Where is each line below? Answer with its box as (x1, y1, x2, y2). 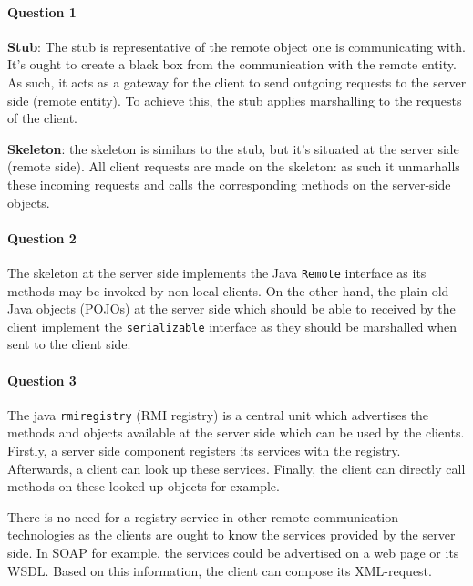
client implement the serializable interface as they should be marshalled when (7, 316, 457, 335)
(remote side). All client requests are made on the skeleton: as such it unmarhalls (7, 157, 460, 176)
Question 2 (7, 228, 77, 247)
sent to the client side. (7, 334, 131, 354)
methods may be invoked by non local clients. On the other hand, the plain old (7, 281, 449, 300)
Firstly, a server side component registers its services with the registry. (7, 441, 401, 460)
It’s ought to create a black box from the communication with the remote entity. (7, 55, 457, 74)
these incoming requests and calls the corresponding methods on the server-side (7, 174, 451, 193)
